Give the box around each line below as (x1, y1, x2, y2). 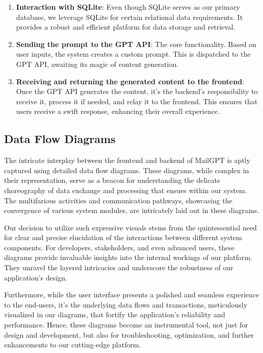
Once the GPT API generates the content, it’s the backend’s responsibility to (16, 86, 258, 97)
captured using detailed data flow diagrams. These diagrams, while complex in (4, 164, 249, 175)
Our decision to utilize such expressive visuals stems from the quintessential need (4, 222, 257, 232)
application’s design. (4, 272, 67, 283)
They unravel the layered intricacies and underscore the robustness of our (4, 262, 233, 273)
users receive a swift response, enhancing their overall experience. (16, 106, 220, 116)
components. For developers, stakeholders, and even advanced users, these (4, 242, 234, 252)
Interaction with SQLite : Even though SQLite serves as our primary (16, 2, 240, 12)
